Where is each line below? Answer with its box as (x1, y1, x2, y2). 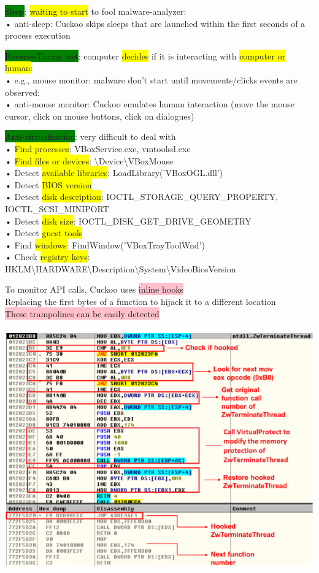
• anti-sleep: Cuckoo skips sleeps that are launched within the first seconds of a (5, 17, 306, 29)
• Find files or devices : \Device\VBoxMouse (5, 154, 174, 167)
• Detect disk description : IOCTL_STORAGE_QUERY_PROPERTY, (5, 190, 279, 203)
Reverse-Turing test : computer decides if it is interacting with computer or (5, 49, 285, 62)
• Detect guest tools (5, 226, 83, 239)
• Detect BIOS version (5, 178, 92, 191)
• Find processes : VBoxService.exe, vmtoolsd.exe (5, 142, 191, 155)
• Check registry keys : (5, 250, 90, 263)
